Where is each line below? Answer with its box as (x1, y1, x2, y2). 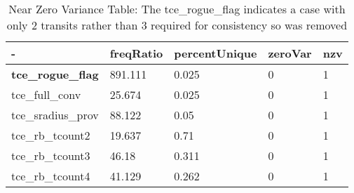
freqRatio (109, 45, 163, 61)
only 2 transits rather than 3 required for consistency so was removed (6, 17, 348, 33)
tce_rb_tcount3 (11, 147, 90, 164)
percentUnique (174, 45, 257, 61)
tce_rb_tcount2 (11, 127, 90, 143)
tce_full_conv (11, 86, 81, 102)
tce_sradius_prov (11, 107, 99, 123)
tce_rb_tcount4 (11, 168, 90, 184)
